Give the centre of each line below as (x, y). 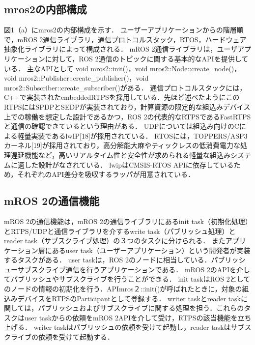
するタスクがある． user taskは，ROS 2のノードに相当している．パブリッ (121, 260)
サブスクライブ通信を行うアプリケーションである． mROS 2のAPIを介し (134, 269)
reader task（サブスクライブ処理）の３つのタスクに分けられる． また (115, 241)
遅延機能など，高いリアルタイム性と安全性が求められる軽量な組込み (120, 155)
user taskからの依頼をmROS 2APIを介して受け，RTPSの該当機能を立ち (138, 317)
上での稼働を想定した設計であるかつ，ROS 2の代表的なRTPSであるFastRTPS (127, 116)
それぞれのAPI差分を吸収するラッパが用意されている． (106, 174)
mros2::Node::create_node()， (196, 68)
